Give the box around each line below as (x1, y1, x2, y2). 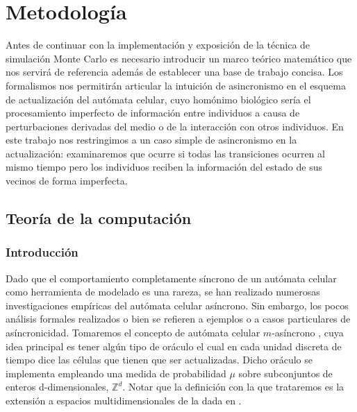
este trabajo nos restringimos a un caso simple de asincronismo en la (6, 132, 297, 147)
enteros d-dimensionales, (6, 379, 109, 394)
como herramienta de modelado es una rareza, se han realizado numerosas (6, 284, 320, 299)
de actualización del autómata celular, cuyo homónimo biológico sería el (6, 92, 311, 106)
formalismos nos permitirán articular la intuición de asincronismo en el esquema (6, 78, 346, 92)
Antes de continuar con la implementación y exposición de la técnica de (6, 37, 310, 52)
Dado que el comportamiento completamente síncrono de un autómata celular (6, 271, 337, 285)
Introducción (6, 243, 78, 261)
